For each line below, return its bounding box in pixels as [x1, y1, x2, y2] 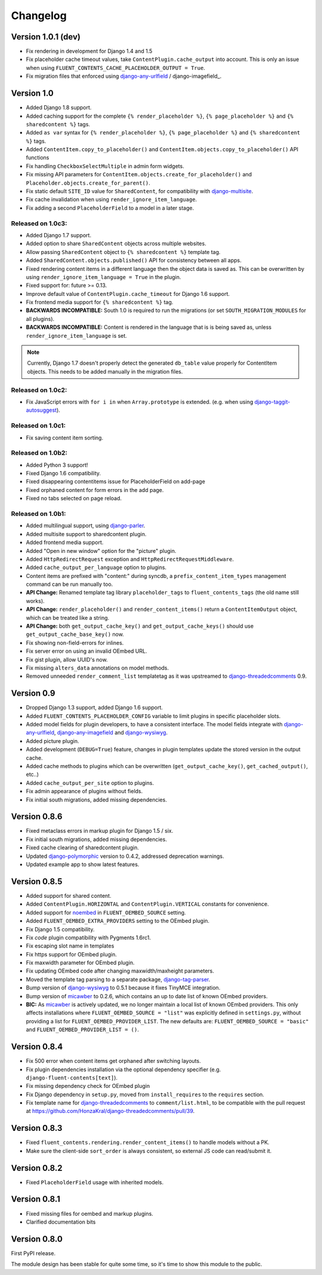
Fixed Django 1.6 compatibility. [26, 470, 101, 477]
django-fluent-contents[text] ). [26, 1074, 118, 1081]
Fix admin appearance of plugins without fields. [26, 788, 143, 795]
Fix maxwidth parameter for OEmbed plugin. [26, 959, 135, 967]
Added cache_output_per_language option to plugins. [26, 564, 167, 571]
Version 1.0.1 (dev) [11, 32, 80, 42]
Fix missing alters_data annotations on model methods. [26, 664, 169, 671]
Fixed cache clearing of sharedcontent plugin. [26, 844, 140, 851]
